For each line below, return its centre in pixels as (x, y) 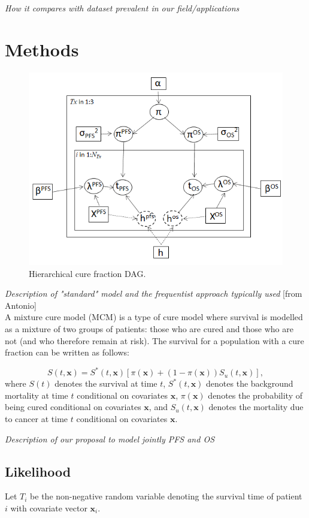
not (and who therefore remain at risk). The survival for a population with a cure (154, 340)
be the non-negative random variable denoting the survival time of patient (166, 496)
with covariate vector (49, 508)
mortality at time (37, 395)
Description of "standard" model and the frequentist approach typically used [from (154, 293)
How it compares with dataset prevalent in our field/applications (122, 8)
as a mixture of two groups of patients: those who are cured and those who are (149, 328)
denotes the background (250, 383)
